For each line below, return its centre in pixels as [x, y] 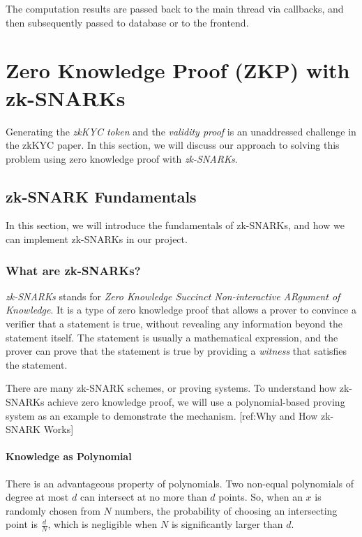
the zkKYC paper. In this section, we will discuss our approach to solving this [173, 145]
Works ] [59, 429]
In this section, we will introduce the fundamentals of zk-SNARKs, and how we [175, 225]
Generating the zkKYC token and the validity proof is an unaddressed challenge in [181, 131]
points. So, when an [261, 497]
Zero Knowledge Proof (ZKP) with [178, 70]
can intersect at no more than [143, 497]
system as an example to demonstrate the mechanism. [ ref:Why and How [162, 415]
